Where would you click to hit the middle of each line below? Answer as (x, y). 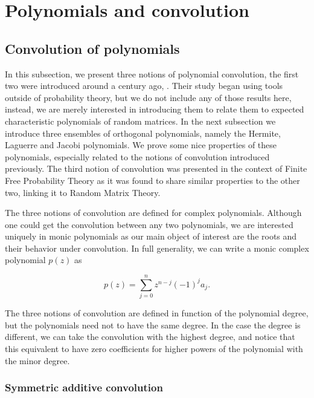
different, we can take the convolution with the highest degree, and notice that (150, 337)
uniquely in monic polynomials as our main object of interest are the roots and (151, 236)
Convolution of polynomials (92, 48)
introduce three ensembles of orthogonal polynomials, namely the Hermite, (143, 133)
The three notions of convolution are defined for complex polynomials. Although (153, 213)
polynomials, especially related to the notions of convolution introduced (137, 156)
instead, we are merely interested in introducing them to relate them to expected (155, 109)
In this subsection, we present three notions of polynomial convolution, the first (152, 73)
